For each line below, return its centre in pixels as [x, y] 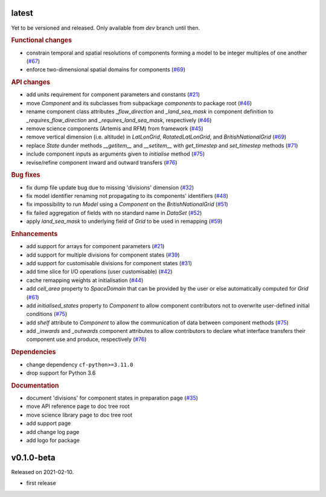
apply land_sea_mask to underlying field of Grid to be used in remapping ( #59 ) [124, 222]
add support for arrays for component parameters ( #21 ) [95, 246]
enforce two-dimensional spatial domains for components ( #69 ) [106, 70]
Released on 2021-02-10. [43, 472]
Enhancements [34, 234]
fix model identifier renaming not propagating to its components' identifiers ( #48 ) [127, 196]
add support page [49, 423]
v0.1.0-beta [33, 457]
